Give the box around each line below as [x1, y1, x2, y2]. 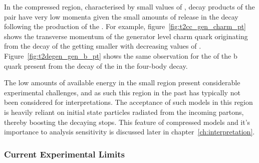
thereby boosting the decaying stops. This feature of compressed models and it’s [4, 116, 250, 127]
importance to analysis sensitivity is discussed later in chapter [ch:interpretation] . [4, 126, 255, 137]
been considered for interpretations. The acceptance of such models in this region [4, 97, 253, 107]
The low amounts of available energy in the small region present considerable [4, 77, 240, 88]
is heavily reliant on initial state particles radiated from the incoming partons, [4, 106, 244, 117]
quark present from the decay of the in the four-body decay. [4, 60, 188, 71]
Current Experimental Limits [4, 147, 125, 160]
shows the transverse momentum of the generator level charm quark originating [4, 31, 248, 41]
